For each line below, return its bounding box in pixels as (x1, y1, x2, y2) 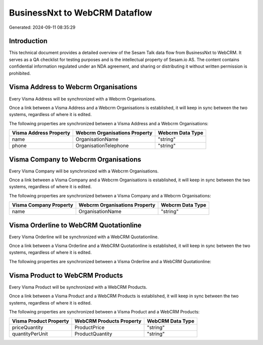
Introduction (9, 37, 48, 45)
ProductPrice (75, 324, 105, 331)
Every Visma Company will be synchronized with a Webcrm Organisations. (9, 168, 159, 174)
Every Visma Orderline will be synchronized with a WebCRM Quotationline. (9, 234, 159, 240)
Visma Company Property (12, 202, 74, 209)
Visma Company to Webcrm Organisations (9, 155, 141, 163)
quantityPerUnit (12, 330, 48, 337)
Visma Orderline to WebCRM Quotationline (9, 221, 142, 229)
